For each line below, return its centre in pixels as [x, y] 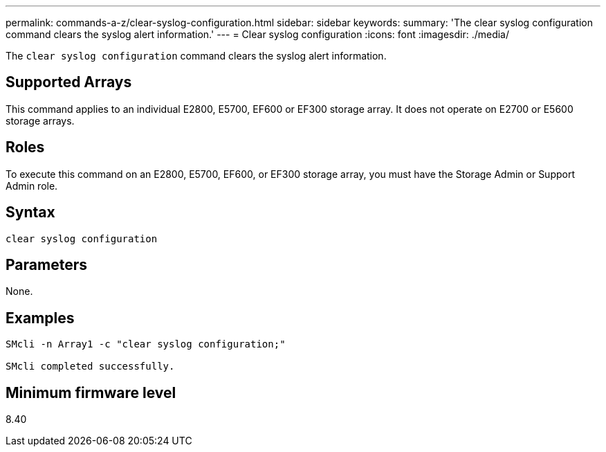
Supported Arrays [69, 82]
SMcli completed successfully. [90, 367]
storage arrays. [40, 120]
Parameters [46, 264]
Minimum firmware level [91, 392]
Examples [40, 318]
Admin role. [32, 186]
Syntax [30, 213]
